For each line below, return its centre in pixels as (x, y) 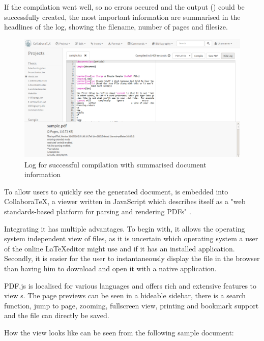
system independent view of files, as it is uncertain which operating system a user (131, 238)
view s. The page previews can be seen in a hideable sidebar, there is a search (125, 295)
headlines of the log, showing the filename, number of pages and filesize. (116, 27)
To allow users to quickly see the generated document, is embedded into (116, 191)
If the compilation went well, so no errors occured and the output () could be (124, 7)
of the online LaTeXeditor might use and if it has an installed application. (120, 248)
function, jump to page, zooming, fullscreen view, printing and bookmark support (131, 305)
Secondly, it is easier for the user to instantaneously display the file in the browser (132, 258)
